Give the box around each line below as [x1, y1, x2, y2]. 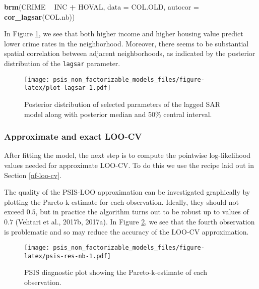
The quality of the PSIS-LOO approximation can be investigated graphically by [4, 187, 250, 197]
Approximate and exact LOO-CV [4, 130, 142, 143]
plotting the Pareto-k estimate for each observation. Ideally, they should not [4, 196, 239, 207]
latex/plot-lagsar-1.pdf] [24, 84, 111, 92]
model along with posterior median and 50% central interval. [24, 108, 212, 119]
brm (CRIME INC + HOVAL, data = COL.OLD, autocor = [4, 2, 199, 12]
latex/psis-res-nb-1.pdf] [24, 252, 111, 260]
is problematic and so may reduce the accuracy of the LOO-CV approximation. [4, 226, 249, 237]
